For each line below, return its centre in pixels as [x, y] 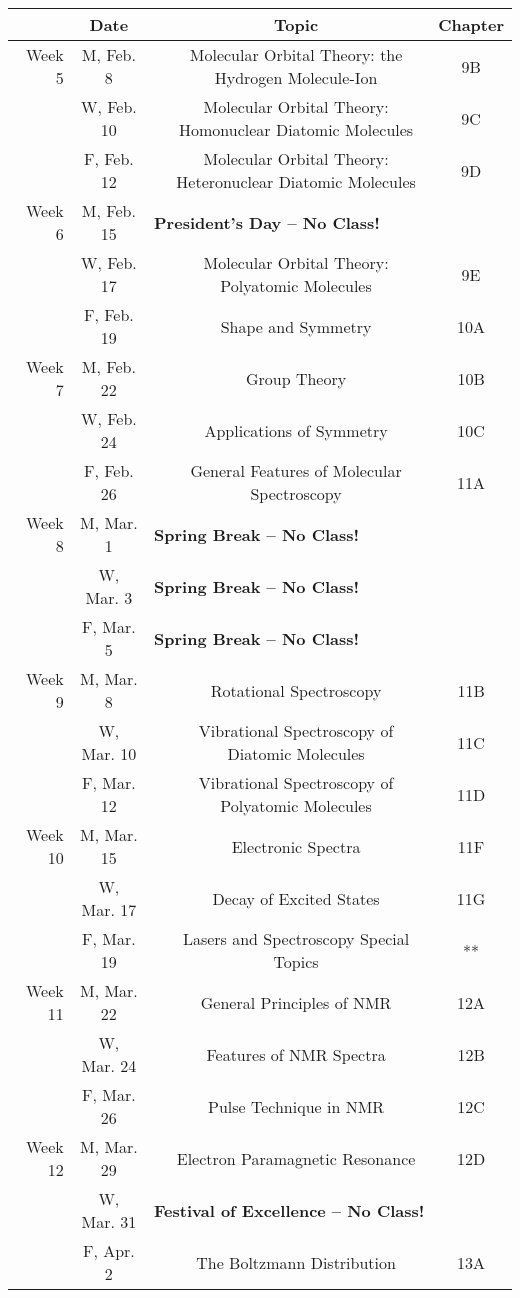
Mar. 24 [109, 1065]
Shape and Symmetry [296, 326]
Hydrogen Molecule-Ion [296, 77]
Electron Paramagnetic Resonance [296, 1158]
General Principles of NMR [296, 1002]
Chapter [471, 24]
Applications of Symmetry [296, 430]
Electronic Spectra [296, 846]
